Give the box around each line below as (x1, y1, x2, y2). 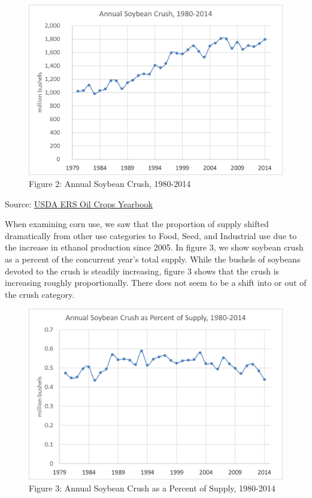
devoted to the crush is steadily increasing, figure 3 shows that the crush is (5, 264, 280, 277)
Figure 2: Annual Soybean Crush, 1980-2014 (29, 177, 191, 190)
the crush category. (5, 288, 75, 300)
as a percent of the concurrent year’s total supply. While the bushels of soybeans (5, 253, 301, 265)
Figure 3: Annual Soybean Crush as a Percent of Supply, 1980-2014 (29, 481, 275, 494)
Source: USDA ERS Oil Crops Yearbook (5, 197, 153, 210)
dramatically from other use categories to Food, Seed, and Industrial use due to (5, 229, 297, 242)
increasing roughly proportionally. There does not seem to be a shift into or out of (5, 276, 307, 289)
